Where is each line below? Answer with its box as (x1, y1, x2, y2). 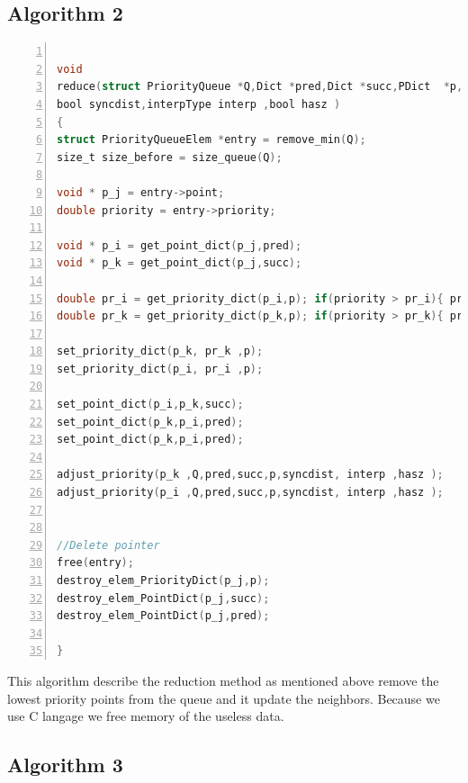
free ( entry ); (57, 556, 134, 570)
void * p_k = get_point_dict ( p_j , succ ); (57, 256, 302, 270)
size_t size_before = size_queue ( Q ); (57, 150, 283, 164)
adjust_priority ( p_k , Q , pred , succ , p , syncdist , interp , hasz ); (57, 468, 444, 481)
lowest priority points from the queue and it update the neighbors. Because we (7, 688, 440, 707)
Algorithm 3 (7, 751, 123, 778)
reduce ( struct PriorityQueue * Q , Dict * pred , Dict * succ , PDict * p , (57, 80, 463, 94)
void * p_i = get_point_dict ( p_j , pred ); (57, 238, 302, 252)
